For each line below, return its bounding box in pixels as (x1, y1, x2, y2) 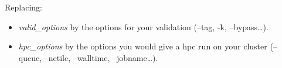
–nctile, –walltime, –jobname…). (44, 51, 158, 63)
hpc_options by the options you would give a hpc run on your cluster (18, 40, 267, 52)
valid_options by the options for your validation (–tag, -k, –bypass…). (18, 20, 269, 33)
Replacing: (5, 1, 42, 13)
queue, (18, 51, 42, 63)
